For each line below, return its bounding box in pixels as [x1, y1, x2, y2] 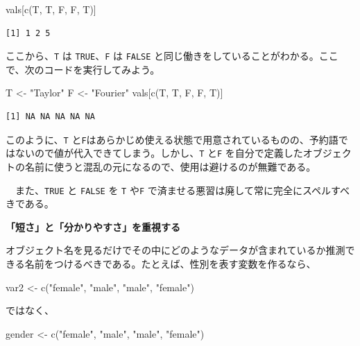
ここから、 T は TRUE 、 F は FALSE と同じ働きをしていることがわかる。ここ [6, 49, 338, 63]
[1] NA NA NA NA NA [6, 112, 95, 122]
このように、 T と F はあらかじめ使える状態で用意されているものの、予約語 [6, 132, 338, 146]
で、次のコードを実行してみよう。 [6, 62, 160, 76]
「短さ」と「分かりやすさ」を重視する [6, 219, 180, 234]
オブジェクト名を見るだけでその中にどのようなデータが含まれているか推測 [6, 243, 345, 257]
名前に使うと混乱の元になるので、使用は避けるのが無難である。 [24, 159, 316, 173]
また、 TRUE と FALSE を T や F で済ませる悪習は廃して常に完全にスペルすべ [15, 182, 350, 197]
